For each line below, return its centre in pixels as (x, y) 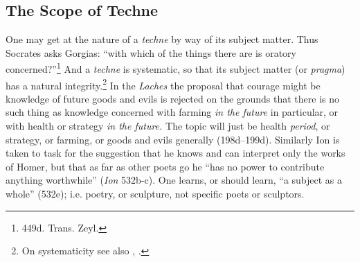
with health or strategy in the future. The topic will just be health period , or (168, 126)
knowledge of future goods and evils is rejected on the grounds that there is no (172, 98)
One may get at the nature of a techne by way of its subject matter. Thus (162, 39)
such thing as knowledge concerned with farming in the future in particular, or (172, 112)
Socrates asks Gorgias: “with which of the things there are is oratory (151, 52)
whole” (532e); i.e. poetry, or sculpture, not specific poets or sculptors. (155, 194)
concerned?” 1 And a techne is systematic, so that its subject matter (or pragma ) (175, 68)
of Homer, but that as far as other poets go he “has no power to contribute (165, 166)
